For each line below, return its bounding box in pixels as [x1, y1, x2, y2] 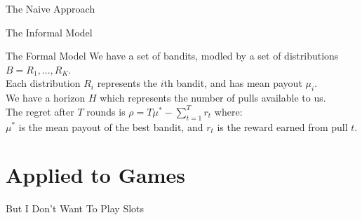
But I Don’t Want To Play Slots [6, 201, 145, 216]
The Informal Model [6, 25, 93, 39]
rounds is [86, 104, 126, 118]
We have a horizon [6, 90, 86, 105]
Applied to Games [6, 160, 185, 189]
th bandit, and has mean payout [163, 76, 302, 90]
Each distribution [6, 76, 81, 90]
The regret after [6, 104, 74, 118]
